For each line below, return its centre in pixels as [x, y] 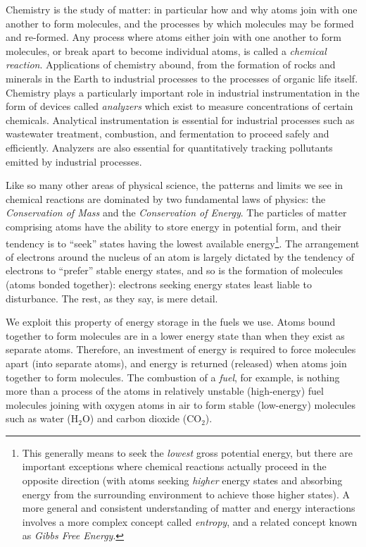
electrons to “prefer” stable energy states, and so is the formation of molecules [175, 270]
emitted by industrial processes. [74, 161]
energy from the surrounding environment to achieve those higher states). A [186, 494]
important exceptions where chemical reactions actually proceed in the [174, 466]
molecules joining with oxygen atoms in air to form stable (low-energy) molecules [181, 404]
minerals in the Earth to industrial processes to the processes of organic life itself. [182, 78]
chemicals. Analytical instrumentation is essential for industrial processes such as [180, 119]
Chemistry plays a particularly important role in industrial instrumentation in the [183, 92]
